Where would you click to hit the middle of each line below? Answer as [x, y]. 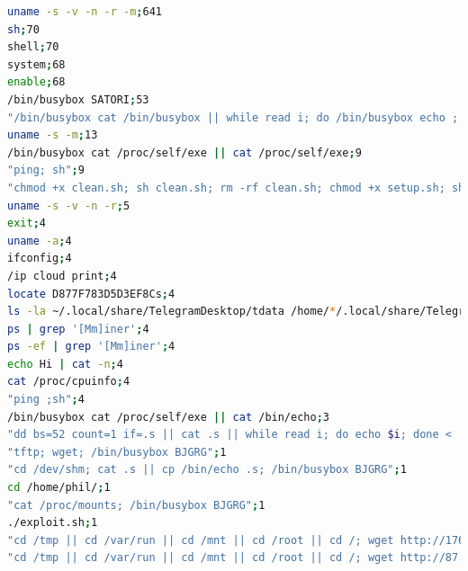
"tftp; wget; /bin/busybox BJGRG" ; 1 [117, 452]
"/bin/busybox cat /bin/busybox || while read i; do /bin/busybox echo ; [233, 117]
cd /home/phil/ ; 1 [59, 488]
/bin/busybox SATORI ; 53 [78, 99]
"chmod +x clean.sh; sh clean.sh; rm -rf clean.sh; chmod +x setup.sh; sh [236, 187]
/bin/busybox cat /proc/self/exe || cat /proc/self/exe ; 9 [184, 152]
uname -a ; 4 [40, 241]
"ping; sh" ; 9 [46, 170]
